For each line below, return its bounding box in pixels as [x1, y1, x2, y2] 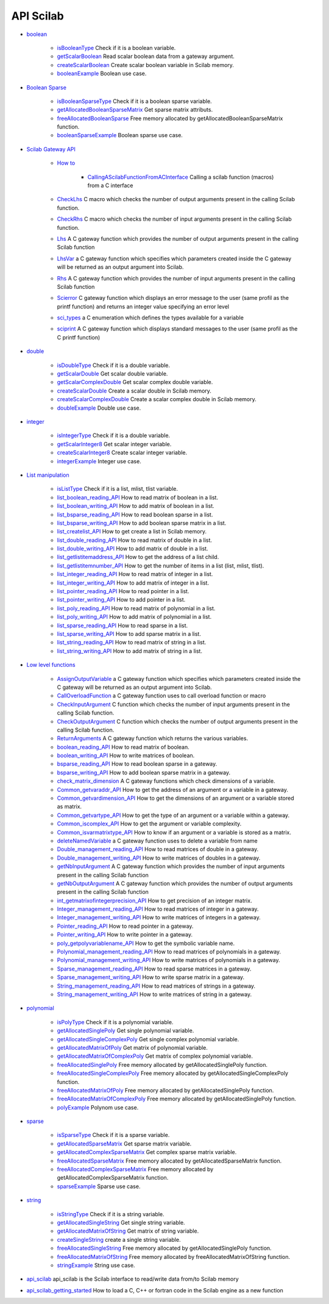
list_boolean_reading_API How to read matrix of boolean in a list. [57, 494, 219, 501]
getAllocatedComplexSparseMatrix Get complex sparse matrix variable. [57, 1149, 237, 1156]
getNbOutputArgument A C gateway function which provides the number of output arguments [57, 880, 293, 887]
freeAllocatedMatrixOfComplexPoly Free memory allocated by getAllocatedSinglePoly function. [57, 1095, 297, 1103]
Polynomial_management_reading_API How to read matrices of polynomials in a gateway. [57, 948, 281, 955]
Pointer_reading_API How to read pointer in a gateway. [57, 922, 194, 930]
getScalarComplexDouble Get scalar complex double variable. [57, 379, 213, 386]
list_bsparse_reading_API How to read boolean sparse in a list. [57, 511, 213, 518]
